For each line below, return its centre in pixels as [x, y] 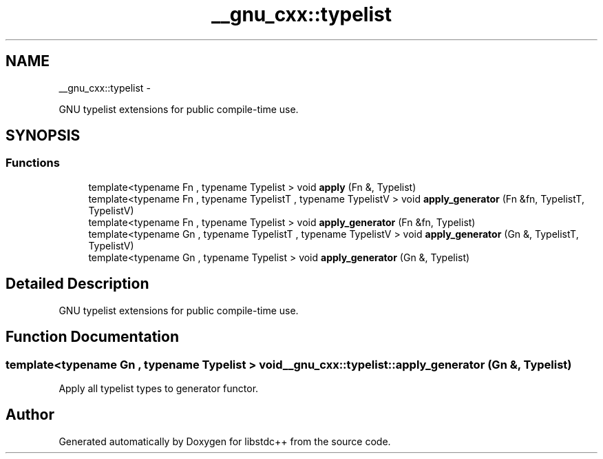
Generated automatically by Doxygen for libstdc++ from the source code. [225, 441]
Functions [33, 163]
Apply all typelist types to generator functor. [159, 388]
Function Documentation [92, 337]
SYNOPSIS [43, 136]
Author [30, 415]
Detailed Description [77, 284]
